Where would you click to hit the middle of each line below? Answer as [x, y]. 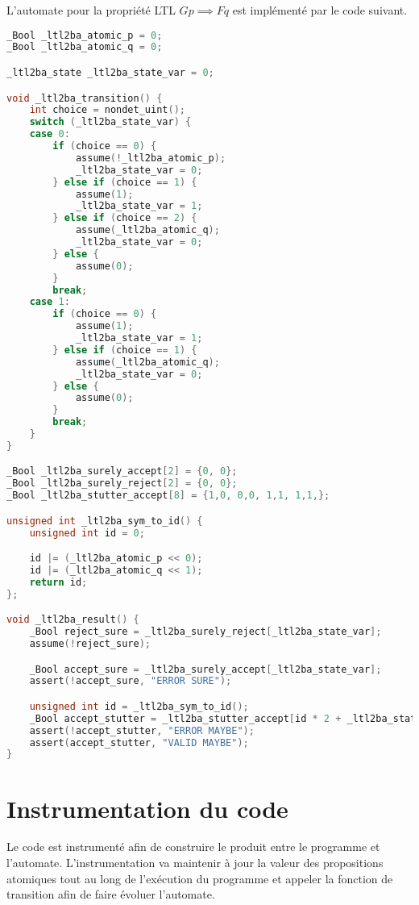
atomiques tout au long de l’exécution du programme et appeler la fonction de [200, 878]
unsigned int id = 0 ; [87, 533]
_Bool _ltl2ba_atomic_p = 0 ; [85, 35]
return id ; [58, 582]
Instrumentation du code [147, 808]
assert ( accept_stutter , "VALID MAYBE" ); [139, 742]
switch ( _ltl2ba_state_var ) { [110, 122]
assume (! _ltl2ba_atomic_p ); [151, 158]
